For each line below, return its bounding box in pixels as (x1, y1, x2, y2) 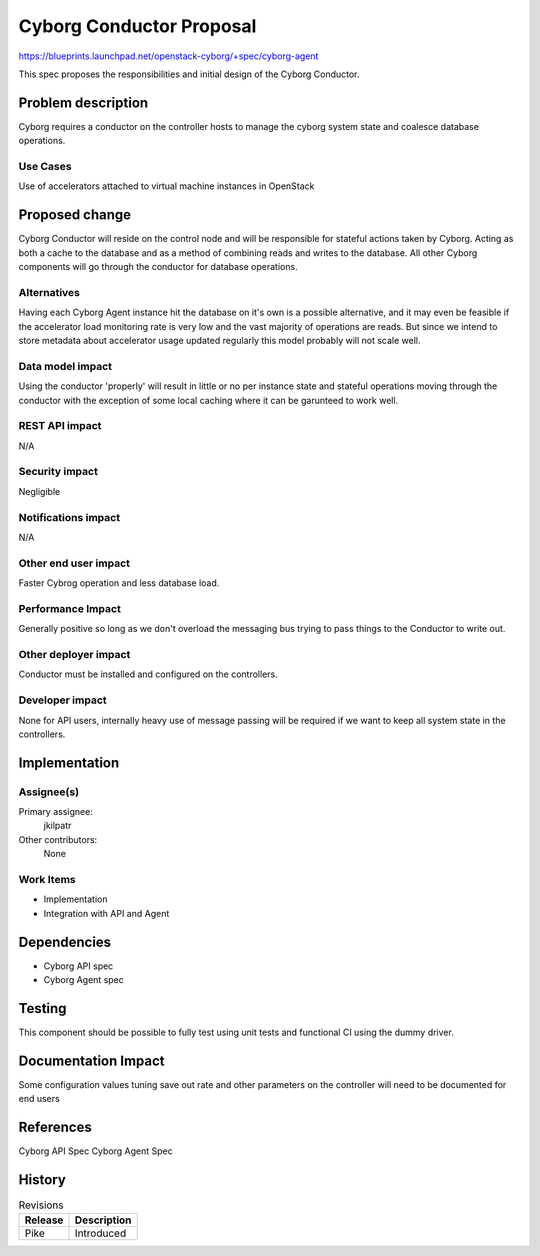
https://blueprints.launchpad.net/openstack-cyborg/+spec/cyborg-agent (18, 50, 319, 62)
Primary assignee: (18, 806, 94, 818)
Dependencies (18, 933, 112, 950)
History (18, 1171, 67, 1188)
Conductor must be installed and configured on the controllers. (18, 668, 279, 680)
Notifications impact (18, 510, 120, 524)
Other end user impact (18, 556, 130, 570)
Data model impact (18, 359, 113, 373)
